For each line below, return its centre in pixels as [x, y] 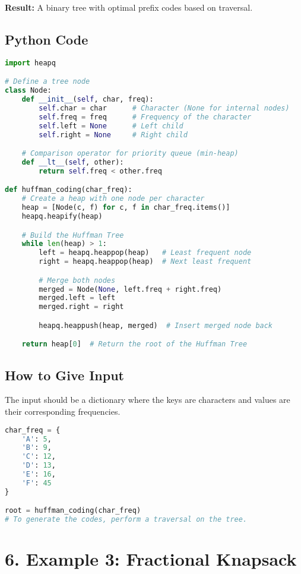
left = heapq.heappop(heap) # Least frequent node [145, 253]
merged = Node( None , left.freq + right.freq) [130, 289]
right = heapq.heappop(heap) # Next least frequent [145, 262]
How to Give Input [64, 375]
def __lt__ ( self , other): [73, 162]
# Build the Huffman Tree [73, 235]
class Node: [28, 91]
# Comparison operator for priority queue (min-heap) [130, 154]
